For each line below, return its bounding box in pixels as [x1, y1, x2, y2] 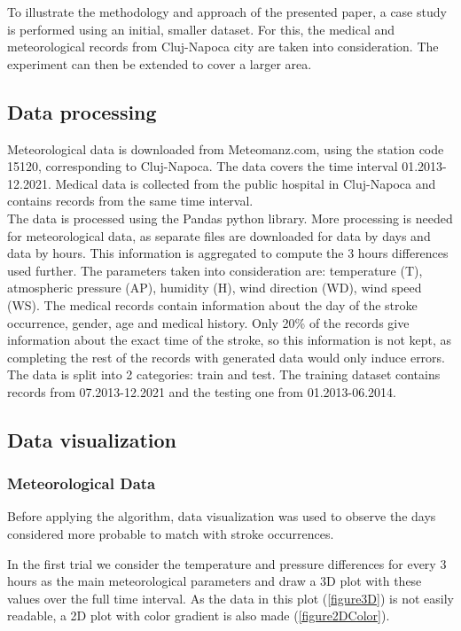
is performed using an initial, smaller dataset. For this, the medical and [7, 19, 395, 38]
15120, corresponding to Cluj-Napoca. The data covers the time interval [7, 157, 398, 175]
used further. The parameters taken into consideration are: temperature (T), [7, 261, 423, 279]
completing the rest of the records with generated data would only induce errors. [7, 347, 446, 366]
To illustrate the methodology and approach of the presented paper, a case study [7, 3, 447, 20]
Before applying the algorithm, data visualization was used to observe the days [7, 507, 436, 526]
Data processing [7, 97, 157, 125]
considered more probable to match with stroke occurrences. [7, 525, 334, 543]
